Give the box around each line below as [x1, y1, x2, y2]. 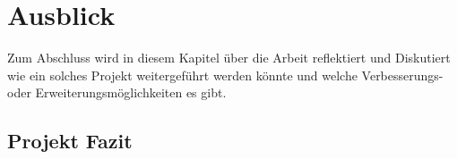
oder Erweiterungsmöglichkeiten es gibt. [7, 83, 227, 102]
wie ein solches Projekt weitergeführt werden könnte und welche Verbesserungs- [7, 65, 444, 84]
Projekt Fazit [7, 127, 133, 155]
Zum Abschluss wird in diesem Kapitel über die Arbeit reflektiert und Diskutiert [7, 48, 451, 67]
